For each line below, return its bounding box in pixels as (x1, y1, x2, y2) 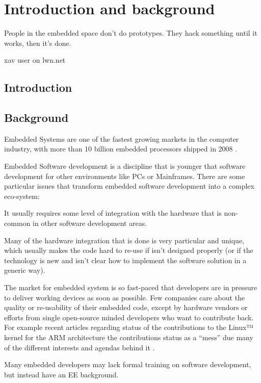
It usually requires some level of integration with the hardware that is (4, 208, 222, 218)
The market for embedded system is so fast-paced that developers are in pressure (4, 282, 257, 293)
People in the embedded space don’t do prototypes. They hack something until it (4, 28, 257, 38)
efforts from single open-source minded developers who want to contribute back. (4, 312, 254, 322)
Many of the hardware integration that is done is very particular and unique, (4, 235, 245, 245)
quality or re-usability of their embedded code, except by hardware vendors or (4, 302, 248, 313)
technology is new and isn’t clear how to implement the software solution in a (4, 254, 247, 265)
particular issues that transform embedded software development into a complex (4, 181, 254, 191)
